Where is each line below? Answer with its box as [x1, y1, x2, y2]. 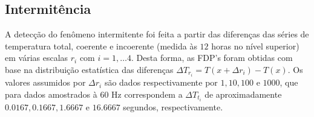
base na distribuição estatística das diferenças [5, 63, 174, 75]
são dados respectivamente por [104, 76, 218, 89]
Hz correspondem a [111, 87, 183, 100]
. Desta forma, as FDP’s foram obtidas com [131, 51, 293, 64]
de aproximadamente [204, 87, 282, 100]
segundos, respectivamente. [123, 100, 223, 113]
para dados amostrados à [5, 87, 97, 100]
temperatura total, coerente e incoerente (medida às [5, 39, 197, 52]
